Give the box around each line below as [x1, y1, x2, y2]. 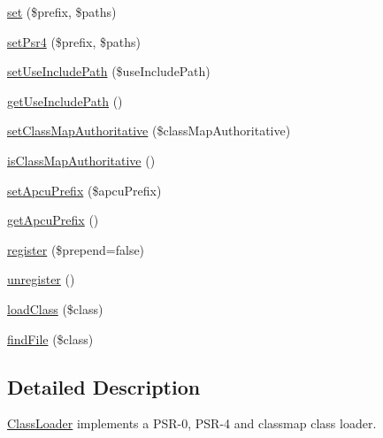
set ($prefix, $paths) [7, 3, 117, 20]
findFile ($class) [7, 329, 94, 348]
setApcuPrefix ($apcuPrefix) [7, 181, 162, 199]
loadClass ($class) [7, 299, 103, 318]
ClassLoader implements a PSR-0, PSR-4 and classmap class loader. [7, 414, 377, 433]
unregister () [7, 270, 75, 288]
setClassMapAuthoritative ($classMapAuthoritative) [7, 121, 291, 140]
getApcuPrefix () [7, 211, 99, 229]
